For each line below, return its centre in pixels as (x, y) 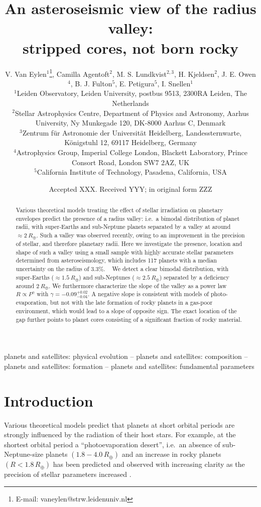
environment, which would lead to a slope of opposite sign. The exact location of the (126, 310)
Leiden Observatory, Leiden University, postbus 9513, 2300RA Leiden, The (132, 93)
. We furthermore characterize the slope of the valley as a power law (138, 285)
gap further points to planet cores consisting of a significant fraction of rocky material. (129, 319)
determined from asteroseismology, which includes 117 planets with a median (116, 260)
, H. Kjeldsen (194, 74)
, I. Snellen (174, 83)
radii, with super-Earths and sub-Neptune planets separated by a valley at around (123, 227)
